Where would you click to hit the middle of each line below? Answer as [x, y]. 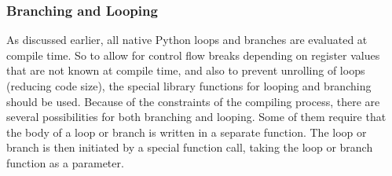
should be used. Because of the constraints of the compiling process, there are [193, 101]
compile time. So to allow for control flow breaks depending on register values [193, 55]
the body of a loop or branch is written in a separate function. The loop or [187, 132]
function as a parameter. [65, 162]
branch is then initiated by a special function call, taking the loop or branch [190, 147]
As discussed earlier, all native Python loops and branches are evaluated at [187, 40]
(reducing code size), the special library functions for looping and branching [189, 86]
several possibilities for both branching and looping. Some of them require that [196, 117]
